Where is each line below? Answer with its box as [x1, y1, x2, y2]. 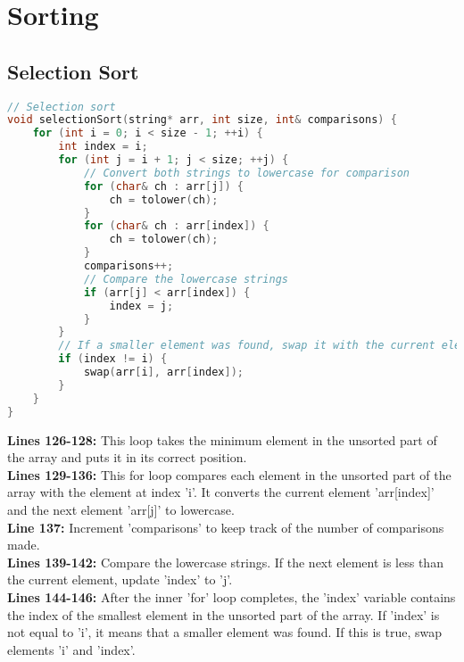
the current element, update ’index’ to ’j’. [7, 570, 233, 589]
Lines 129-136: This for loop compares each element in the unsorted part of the [7, 465, 452, 484]
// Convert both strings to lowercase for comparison [83, 166, 410, 179]
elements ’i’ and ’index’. [7, 640, 136, 658]
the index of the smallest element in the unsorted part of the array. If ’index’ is [7, 605, 440, 624]
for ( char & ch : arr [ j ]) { [83, 179, 244, 193]
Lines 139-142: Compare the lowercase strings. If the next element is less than [7, 552, 443, 571]
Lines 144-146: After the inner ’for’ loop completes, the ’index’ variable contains [7, 587, 456, 606]
